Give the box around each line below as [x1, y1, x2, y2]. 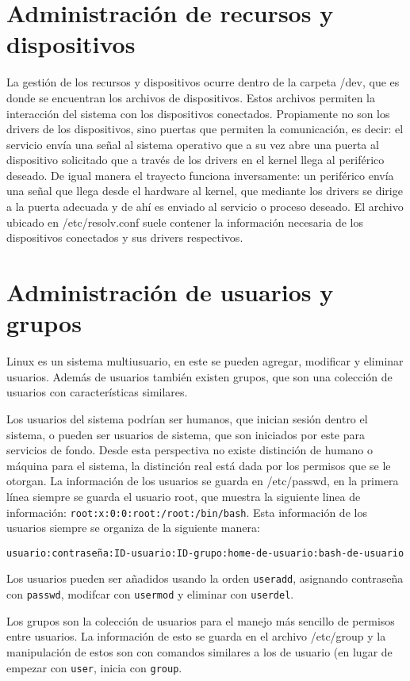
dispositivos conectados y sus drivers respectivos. [6, 229, 243, 246]
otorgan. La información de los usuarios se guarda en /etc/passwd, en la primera [6, 472, 399, 489]
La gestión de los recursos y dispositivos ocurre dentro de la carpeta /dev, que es [6, 74, 400, 90]
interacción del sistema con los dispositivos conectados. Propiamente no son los [6, 105, 390, 121]
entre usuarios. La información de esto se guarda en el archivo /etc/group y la [6, 628, 386, 645]
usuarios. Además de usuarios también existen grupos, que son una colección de [6, 368, 393, 384]
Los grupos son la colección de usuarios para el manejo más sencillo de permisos [6, 612, 395, 629]
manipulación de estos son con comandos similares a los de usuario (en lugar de [6, 643, 393, 660]
